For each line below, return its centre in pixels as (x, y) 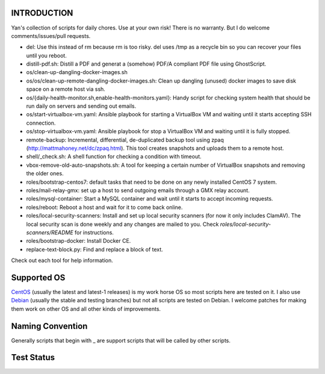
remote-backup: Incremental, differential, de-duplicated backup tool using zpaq (125, 140)
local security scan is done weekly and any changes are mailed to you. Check (122, 224)
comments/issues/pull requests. (51, 36)
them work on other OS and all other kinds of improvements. (86, 309)
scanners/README (50, 232)
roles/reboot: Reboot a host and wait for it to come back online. (104, 207)
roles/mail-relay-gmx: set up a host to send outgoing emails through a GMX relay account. (138, 190)
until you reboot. (47, 55)
